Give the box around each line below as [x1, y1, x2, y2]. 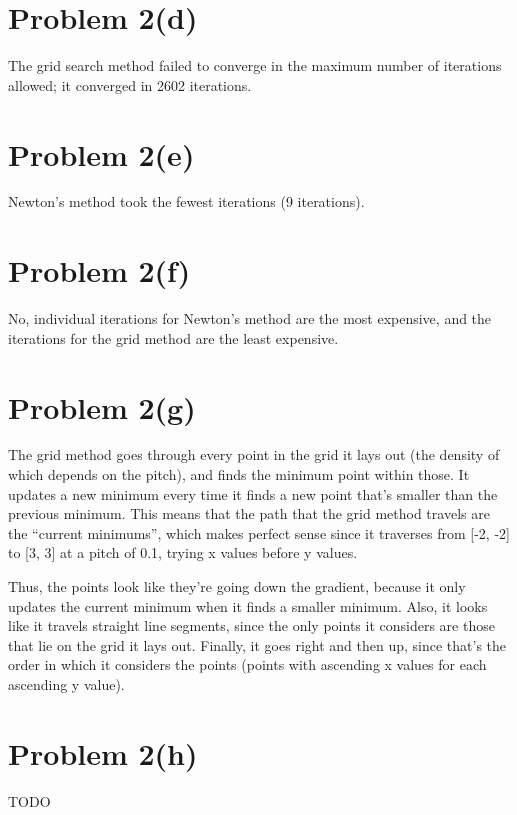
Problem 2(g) [8, 386, 196, 427]
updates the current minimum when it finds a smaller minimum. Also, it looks [8, 595, 488, 616]
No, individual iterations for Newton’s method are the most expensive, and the [8, 308, 492, 329]
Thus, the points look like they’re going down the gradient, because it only [8, 576, 466, 597]
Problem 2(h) [8, 732, 198, 773]
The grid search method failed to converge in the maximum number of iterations [8, 55, 502, 76]
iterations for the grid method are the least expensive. [8, 327, 339, 348]
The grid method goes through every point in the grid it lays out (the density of [8, 444, 500, 465]
